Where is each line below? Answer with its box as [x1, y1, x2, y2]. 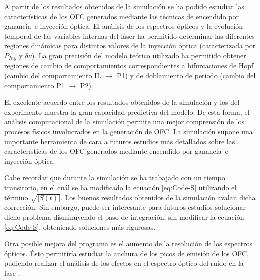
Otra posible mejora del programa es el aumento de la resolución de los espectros [4, 238, 253, 249]
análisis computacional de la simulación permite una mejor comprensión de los [4, 116, 244, 127]
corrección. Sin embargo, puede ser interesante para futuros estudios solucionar [4, 202, 246, 212]
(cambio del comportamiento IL [4, 70, 101, 81]
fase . [4, 267, 20, 278]
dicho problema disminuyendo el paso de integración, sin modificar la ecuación [4, 211, 244, 222]
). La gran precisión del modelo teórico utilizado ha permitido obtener [31, 50, 246, 60]
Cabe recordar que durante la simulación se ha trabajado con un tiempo [4, 172, 225, 183]
